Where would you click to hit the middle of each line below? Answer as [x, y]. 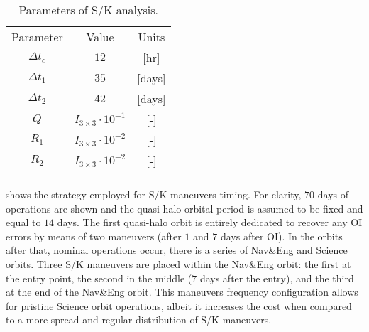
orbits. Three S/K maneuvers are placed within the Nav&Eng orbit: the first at [178, 263]
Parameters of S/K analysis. [88, 10]
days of [333, 194]
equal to [23, 222]
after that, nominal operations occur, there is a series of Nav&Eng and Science [177, 250]
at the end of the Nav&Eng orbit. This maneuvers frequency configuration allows [182, 292]
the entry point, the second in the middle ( [99, 278]
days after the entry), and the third [277, 278]
